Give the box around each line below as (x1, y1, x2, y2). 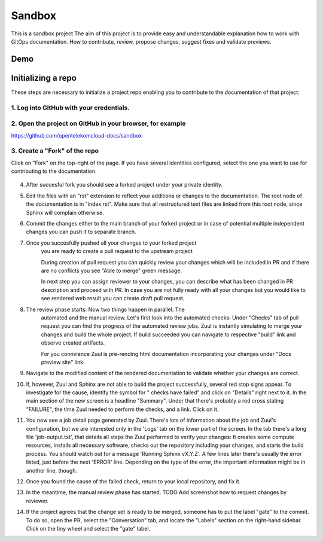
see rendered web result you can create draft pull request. (41, 295, 185, 302)
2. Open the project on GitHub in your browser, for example (11, 120, 186, 128)
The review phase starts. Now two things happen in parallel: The (26, 306, 185, 313)
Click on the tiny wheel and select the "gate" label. (26, 525, 151, 532)
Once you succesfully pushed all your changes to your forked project (26, 239, 197, 246)
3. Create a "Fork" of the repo (11, 147, 99, 155)
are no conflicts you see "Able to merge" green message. (41, 267, 182, 274)
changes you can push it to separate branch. (26, 228, 137, 236)
